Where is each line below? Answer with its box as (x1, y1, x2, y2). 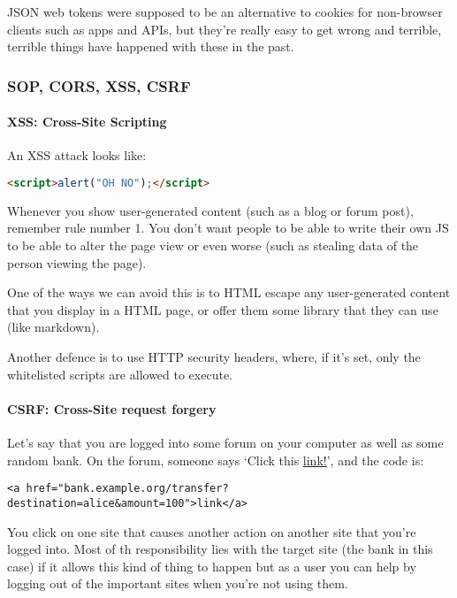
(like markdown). (7, 318, 100, 336)
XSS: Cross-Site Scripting (7, 112, 167, 131)
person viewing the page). (7, 253, 147, 272)
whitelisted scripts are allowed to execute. (7, 364, 232, 383)
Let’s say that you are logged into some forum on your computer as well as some (7, 433, 444, 452)
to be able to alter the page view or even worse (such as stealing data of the (7, 236, 419, 255)
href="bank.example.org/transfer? (26, 482, 229, 495)
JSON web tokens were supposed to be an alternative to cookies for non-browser (7, 3, 443, 20)
